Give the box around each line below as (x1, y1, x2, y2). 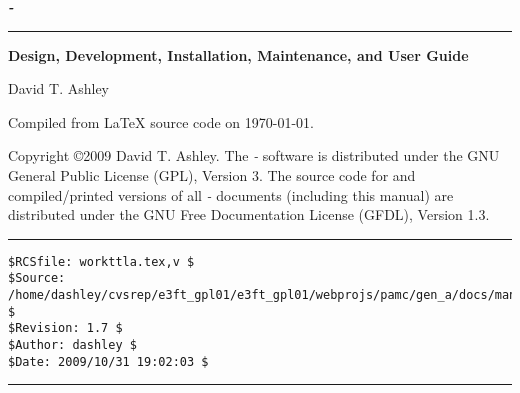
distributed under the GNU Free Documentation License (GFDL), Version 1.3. (8, 204, 490, 225)
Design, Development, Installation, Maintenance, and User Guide (8, 44, 469, 65)
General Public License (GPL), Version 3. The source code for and (8, 164, 416, 185)
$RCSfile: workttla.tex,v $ (8, 254, 195, 269)
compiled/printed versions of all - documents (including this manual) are (8, 184, 454, 205)
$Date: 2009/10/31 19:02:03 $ (8, 354, 209, 369)
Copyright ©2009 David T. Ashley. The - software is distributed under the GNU (8, 145, 500, 166)
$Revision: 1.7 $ (8, 321, 123, 336)
